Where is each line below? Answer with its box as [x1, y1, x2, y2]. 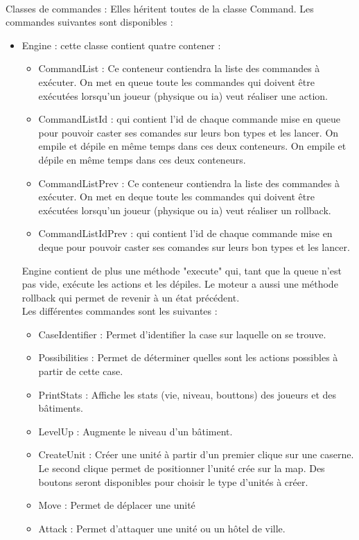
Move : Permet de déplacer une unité [38, 498, 195, 512]
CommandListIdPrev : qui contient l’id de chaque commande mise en [38, 226, 333, 241]
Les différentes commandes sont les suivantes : [21, 304, 218, 318]
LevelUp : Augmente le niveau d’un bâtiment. [38, 424, 233, 438]
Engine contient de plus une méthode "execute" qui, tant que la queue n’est [21, 263, 342, 277]
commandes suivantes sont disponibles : [6, 15, 173, 29]
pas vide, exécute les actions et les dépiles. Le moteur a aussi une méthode [21, 277, 338, 291]
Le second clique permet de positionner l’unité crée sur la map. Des [38, 461, 325, 476]
